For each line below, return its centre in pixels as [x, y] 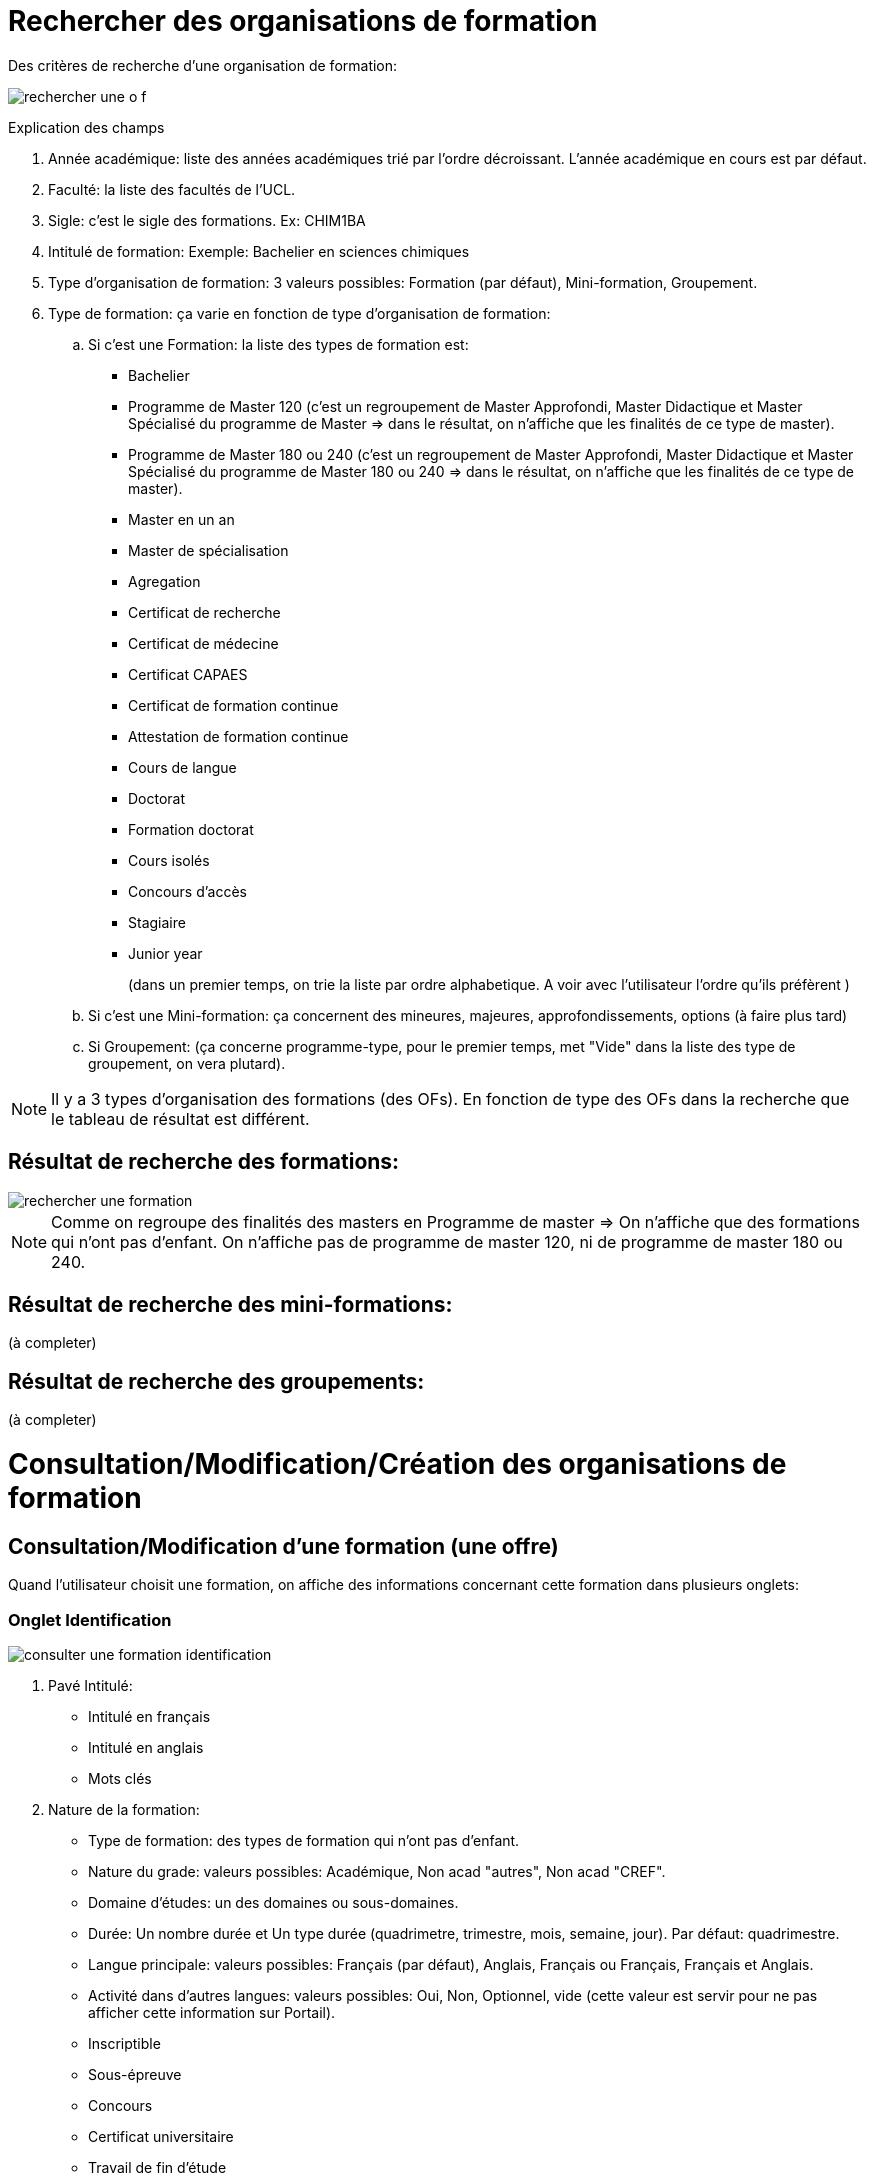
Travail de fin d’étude [157, 2167]
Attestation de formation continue [238, 736]
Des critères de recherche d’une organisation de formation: [203, 65]
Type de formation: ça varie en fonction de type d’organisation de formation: [299, 313]
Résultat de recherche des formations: [204, 1162]
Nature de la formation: [124, 1809]
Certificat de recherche [204, 612]
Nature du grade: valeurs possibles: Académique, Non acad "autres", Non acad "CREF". [377, 1871]
